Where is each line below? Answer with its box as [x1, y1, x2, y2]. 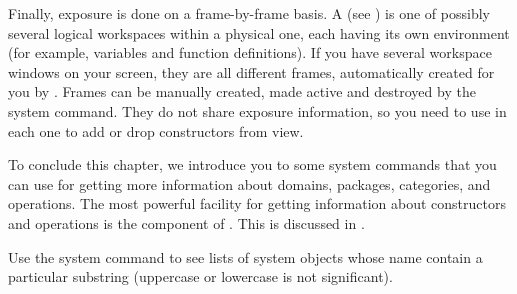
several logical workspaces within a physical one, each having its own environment [8, 22, 510, 43]
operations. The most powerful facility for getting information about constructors [8, 193, 506, 214]
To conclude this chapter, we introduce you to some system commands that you [8, 154, 497, 175]
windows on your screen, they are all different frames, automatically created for [8, 61, 495, 82]
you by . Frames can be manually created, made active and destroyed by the [8, 81, 476, 102]
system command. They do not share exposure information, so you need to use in [8, 100, 507, 121]
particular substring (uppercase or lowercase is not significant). [8, 266, 393, 287]
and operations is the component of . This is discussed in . [8, 212, 365, 233]
